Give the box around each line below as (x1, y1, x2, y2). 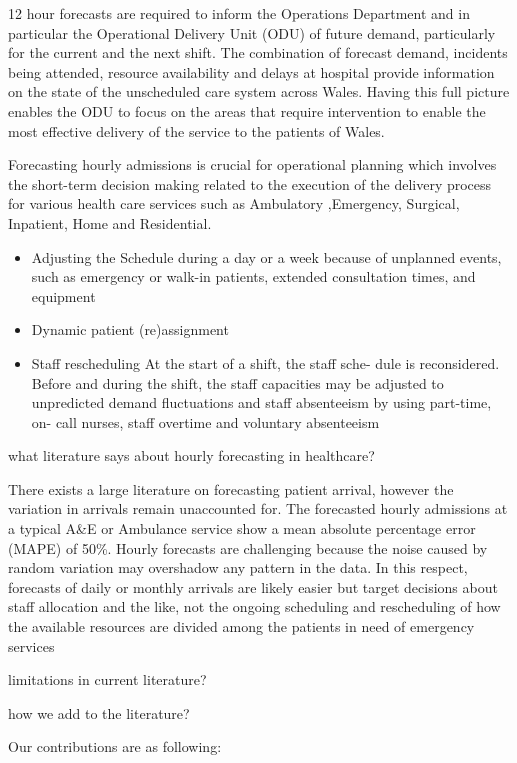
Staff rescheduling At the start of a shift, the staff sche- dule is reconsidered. (31, 352, 500, 373)
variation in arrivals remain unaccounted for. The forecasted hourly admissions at (8, 498, 508, 519)
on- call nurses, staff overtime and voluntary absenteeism (31, 411, 380, 432)
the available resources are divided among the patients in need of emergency (8, 616, 475, 637)
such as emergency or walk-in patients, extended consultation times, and (31, 266, 476, 287)
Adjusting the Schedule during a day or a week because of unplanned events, (31, 246, 502, 267)
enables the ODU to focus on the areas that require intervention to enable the (8, 100, 486, 121)
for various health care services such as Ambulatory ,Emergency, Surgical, (8, 193, 460, 214)
